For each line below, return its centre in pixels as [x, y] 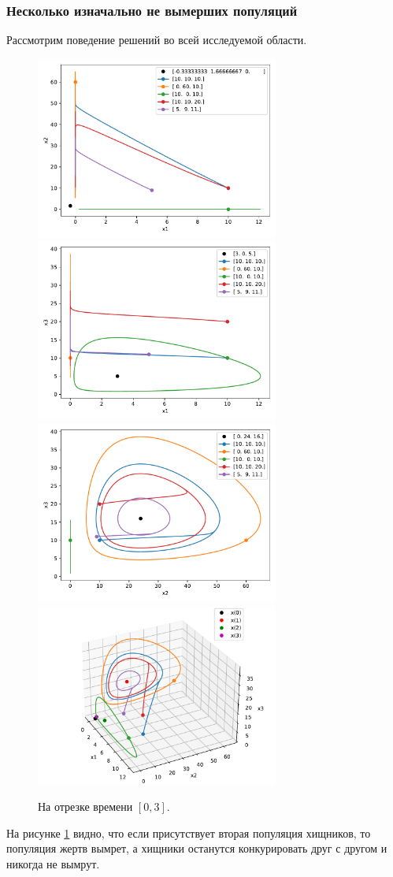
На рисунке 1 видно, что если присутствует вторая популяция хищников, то [189, 832]
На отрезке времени [85, 806]
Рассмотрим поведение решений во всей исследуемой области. [157, 40]
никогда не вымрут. [53, 864]
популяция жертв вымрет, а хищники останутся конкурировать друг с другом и [197, 848]
